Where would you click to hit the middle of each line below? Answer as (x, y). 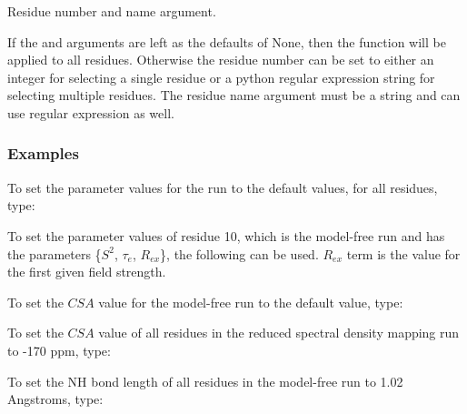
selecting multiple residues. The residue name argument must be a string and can (234, 95)
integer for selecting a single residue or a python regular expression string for (221, 77)
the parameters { (55, 253)
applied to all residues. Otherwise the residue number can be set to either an (221, 60)
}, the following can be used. (239, 253)
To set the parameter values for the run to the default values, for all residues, (223, 187)
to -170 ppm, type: (59, 350)
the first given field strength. (87, 272)
